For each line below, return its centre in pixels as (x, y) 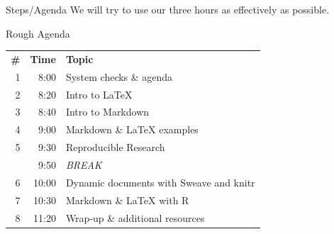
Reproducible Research (115, 147)
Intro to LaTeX (99, 94)
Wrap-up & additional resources (135, 217)
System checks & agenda (119, 76)
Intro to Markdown (107, 112)
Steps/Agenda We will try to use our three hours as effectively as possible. (168, 9)
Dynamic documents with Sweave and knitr (160, 182)
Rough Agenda (38, 33)
